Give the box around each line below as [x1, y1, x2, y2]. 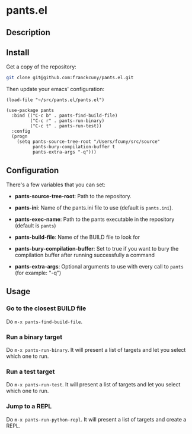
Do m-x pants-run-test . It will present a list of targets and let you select [6, 381, 181, 388]
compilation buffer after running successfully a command [14, 251, 155, 259]
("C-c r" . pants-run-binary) [30, 118, 105, 124]
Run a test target [6, 367, 55, 376]
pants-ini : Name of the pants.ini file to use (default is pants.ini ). [14, 204, 174, 211]
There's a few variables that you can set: [6, 181, 105, 188]
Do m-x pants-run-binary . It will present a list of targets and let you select [6, 346, 186, 354]
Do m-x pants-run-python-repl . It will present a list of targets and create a [6, 416, 187, 423]
